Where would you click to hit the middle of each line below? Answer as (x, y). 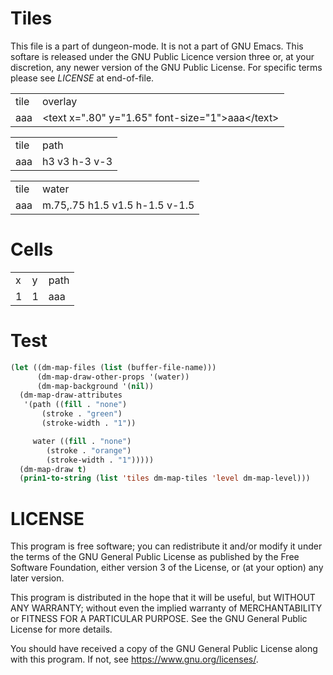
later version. (37, 578)
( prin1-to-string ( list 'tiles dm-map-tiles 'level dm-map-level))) (165, 478)
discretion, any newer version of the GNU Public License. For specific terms (166, 67)
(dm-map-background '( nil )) (95, 386)
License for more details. (61, 629)
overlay (59, 101)
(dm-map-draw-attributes (71, 395)
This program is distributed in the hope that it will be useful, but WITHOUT (163, 598)
